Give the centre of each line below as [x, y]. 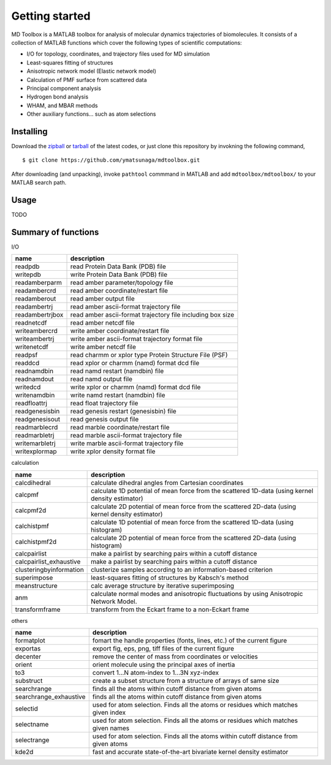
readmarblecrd [36, 428]
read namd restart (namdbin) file [117, 371]
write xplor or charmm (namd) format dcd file [135, 387]
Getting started [51, 16]
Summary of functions [55, 232]
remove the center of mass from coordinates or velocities [175, 657]
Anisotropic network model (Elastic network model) [91, 71]
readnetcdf [31, 323]
